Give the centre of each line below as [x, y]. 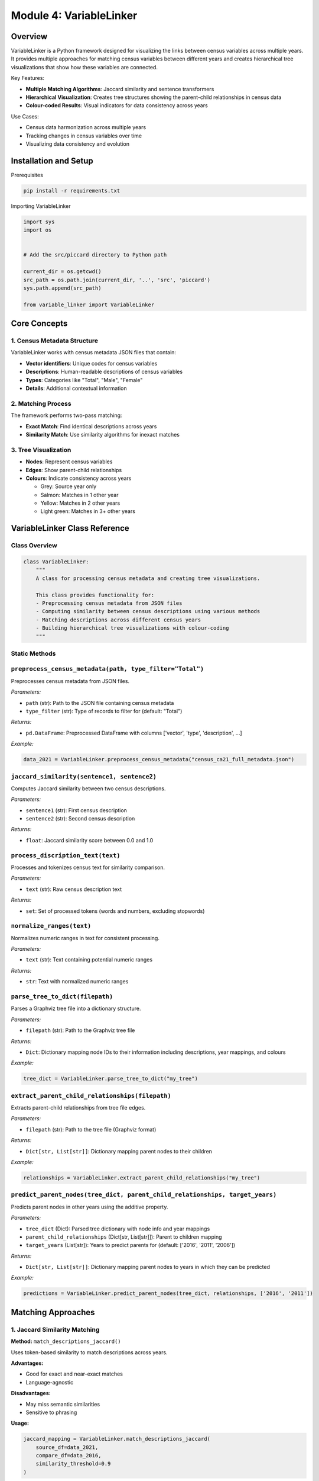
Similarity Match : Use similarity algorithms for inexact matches [103, 434]
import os [38, 230]
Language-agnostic [50, 1382]
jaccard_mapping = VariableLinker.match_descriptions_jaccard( [117, 1439]
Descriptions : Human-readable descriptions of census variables [104, 372]
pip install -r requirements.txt [72, 190]
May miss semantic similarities [63, 1404]
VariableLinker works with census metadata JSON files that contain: [94, 352]
